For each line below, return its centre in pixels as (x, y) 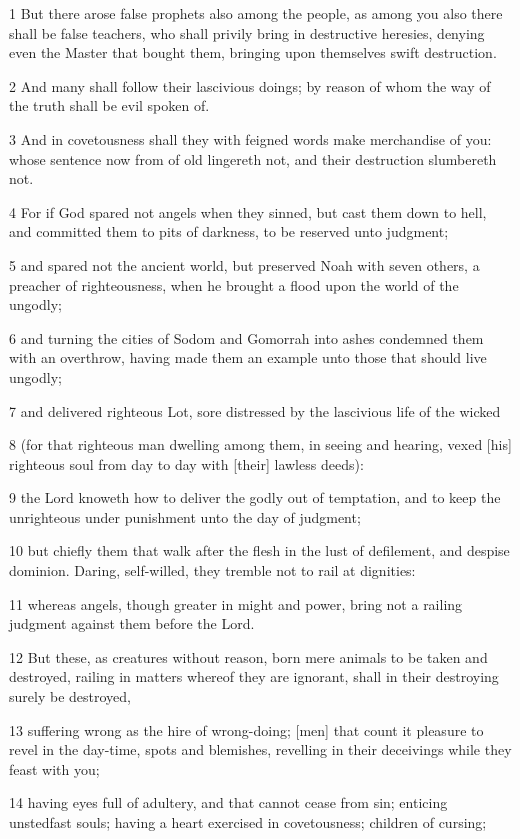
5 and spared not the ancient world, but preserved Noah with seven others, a (244, 264)
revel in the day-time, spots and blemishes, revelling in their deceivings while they (260, 749)
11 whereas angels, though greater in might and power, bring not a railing (236, 603)
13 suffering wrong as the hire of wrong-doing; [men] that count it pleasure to (246, 729)
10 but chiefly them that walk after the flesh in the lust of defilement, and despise (259, 550)
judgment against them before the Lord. (132, 623)
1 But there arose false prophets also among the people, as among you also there (256, 13)
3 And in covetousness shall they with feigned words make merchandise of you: (250, 138)
